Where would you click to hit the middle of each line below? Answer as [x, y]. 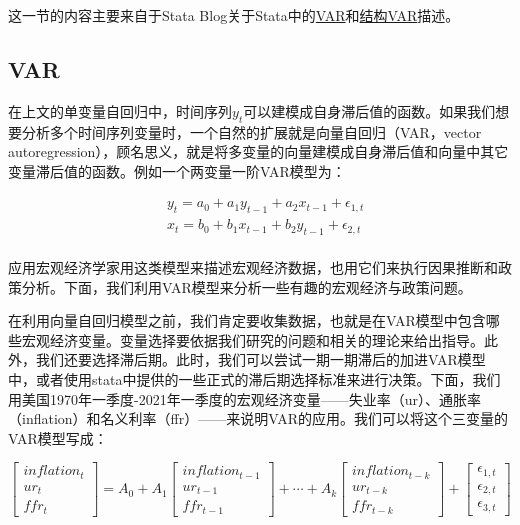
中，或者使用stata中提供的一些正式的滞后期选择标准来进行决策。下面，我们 [254, 379]
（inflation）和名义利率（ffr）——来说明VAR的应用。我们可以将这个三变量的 [258, 418]
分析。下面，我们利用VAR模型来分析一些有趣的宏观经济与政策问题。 [246, 286]
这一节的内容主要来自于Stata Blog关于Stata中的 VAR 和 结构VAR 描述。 [234, 15]
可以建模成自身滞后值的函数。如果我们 [369, 110]
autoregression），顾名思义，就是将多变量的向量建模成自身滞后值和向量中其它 [258, 151]
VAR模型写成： [58, 437]
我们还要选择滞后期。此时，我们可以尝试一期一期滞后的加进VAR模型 [260, 359]
